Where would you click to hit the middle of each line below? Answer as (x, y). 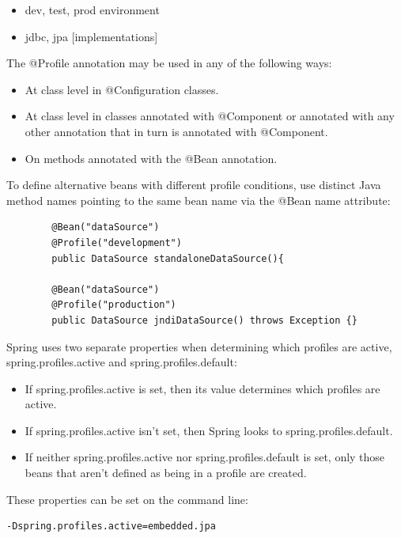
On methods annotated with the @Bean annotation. (151, 158)
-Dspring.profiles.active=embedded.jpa (111, 527)
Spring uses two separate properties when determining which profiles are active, (199, 346)
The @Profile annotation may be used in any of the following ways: (169, 63)
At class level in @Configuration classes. (122, 89)
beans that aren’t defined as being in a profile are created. (166, 473)
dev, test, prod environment (92, 9)
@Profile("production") (114, 305)
